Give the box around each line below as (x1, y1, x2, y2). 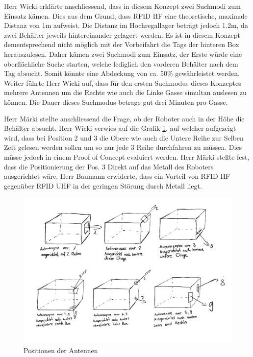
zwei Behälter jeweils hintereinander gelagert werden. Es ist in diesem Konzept (4, 29, 240, 40)
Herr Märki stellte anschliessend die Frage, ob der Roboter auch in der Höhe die (4, 113, 245, 123)
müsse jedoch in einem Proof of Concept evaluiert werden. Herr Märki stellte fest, (4, 151, 250, 162)
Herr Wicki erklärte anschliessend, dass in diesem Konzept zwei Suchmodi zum (4, 1, 241, 11)
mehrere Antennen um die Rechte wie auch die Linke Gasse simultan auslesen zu (4, 87, 247, 97)
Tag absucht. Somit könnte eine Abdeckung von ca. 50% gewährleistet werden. (4, 68, 240, 78)
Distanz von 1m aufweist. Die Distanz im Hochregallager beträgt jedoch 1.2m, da (4, 20, 248, 30)
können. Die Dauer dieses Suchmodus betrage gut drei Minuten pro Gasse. (4, 96, 228, 107)
